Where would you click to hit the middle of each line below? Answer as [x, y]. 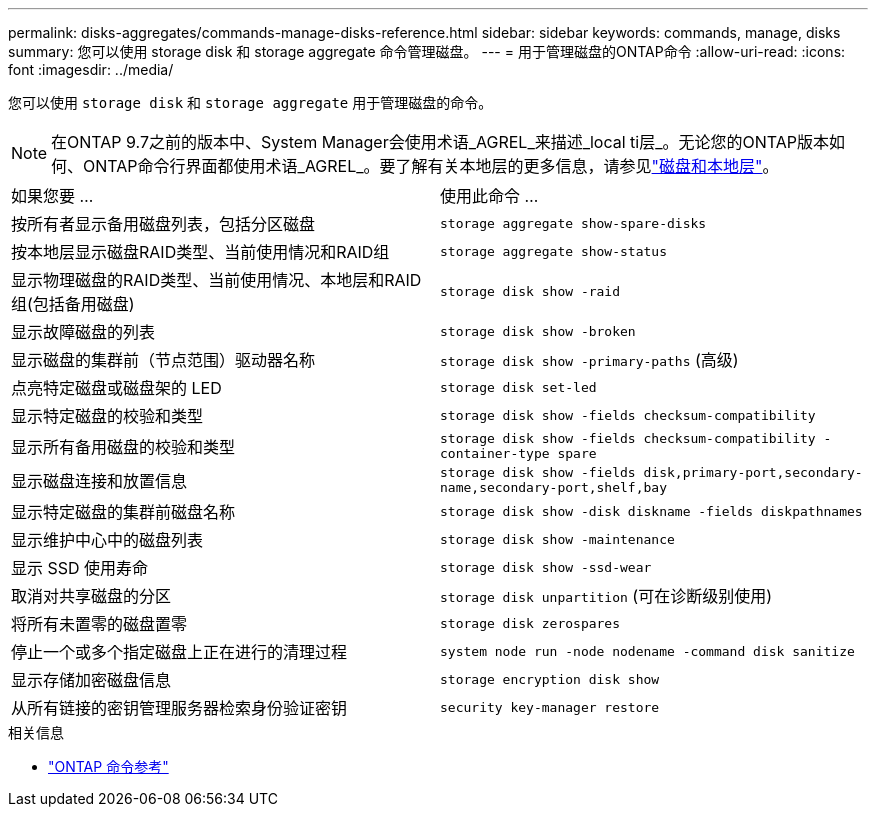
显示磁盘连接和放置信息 [99, 481]
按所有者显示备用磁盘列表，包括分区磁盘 [163, 224]
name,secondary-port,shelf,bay [553, 487]
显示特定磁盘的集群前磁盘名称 [123, 512]
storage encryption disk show [550, 679]
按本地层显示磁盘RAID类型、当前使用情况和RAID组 [200, 252]
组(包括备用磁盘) [73, 304]
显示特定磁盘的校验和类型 [107, 416]
